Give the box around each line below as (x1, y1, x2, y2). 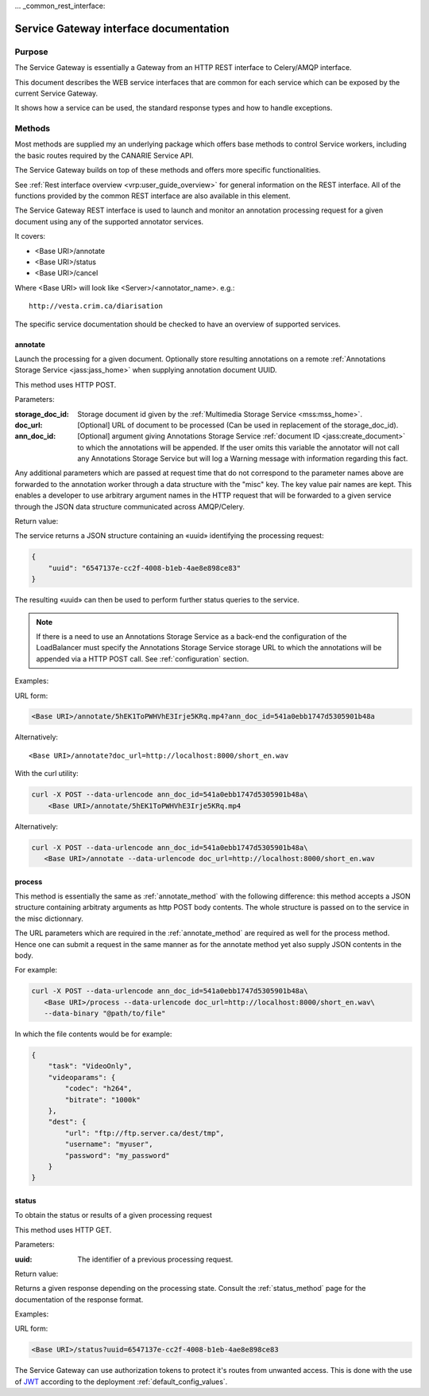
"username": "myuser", (64, 1140, 154, 1149)
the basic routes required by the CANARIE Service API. (14, 150, 194, 160)
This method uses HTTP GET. (14, 1225, 112, 1234)
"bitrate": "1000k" (64, 1095, 141, 1104)
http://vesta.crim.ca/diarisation (29, 302, 163, 310)
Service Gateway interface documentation (14, 21, 230, 35)
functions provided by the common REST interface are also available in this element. (14, 191, 291, 201)
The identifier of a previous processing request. (77, 1254, 234, 1264)
